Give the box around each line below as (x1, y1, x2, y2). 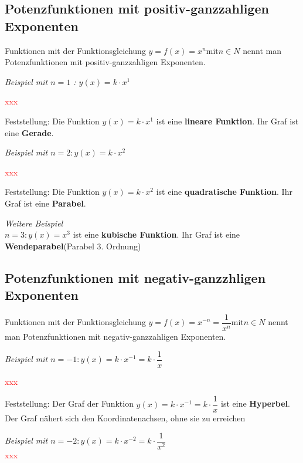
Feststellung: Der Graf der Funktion (5, 397, 134, 410)
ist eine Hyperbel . (221, 397, 290, 410)
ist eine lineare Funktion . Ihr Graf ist (156, 114, 299, 127)
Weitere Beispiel (5, 217, 63, 229)
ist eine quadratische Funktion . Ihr (156, 185, 292, 198)
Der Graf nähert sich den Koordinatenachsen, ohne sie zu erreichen (5, 412, 246, 424)
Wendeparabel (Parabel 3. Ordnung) (5, 239, 141, 252)
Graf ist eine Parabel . (5, 197, 86, 209)
